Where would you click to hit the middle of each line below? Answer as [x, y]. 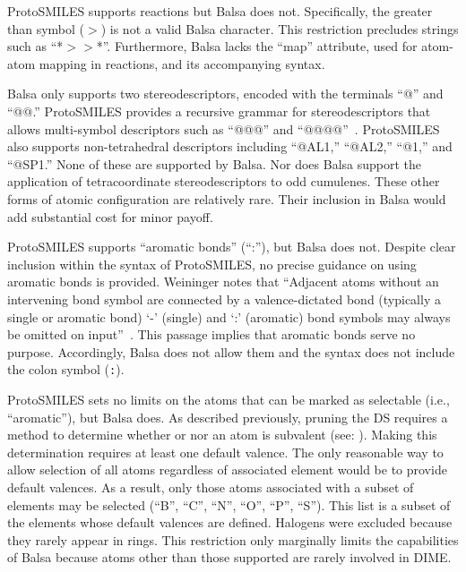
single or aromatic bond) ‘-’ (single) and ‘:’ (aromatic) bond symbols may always [229, 316]
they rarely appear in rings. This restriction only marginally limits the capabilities [233, 539]
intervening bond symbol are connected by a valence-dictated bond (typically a [224, 299]
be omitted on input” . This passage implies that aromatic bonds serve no [211, 334]
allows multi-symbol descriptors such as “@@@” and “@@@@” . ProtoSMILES [224, 128]
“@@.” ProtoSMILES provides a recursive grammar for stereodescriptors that [219, 111]
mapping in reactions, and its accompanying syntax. [182, 63]
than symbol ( [46, 28]
